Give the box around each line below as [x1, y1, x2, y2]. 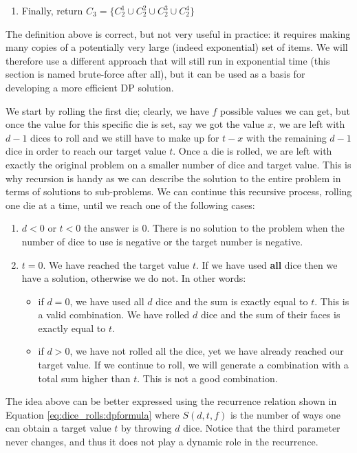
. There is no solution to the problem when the [147, 221, 345, 235]
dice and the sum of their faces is [200, 307, 340, 322]
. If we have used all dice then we [196, 257, 338, 272]
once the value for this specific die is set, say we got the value [6, 117, 265, 131]
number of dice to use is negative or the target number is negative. [21, 234, 303, 248]
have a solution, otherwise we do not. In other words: [21, 271, 246, 285]
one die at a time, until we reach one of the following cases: [6, 197, 255, 212]
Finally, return [21, 3, 83, 17]
